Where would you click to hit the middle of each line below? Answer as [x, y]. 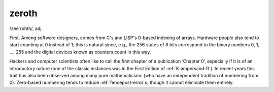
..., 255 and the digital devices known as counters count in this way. [80, 52]
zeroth [23, 13]
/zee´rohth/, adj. [26, 28]
